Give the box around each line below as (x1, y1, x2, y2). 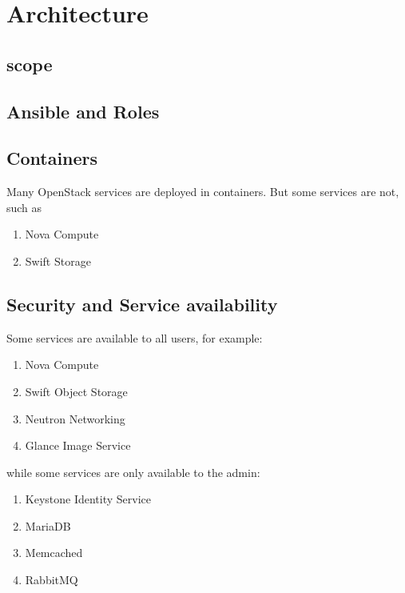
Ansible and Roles (6, 98, 160, 123)
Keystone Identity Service (25, 491, 152, 507)
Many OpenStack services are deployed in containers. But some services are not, (6, 183, 399, 200)
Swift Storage (25, 252, 91, 269)
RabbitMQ (25, 571, 78, 588)
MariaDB (25, 517, 71, 534)
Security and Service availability (6, 291, 278, 316)
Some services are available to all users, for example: (6, 329, 263, 346)
